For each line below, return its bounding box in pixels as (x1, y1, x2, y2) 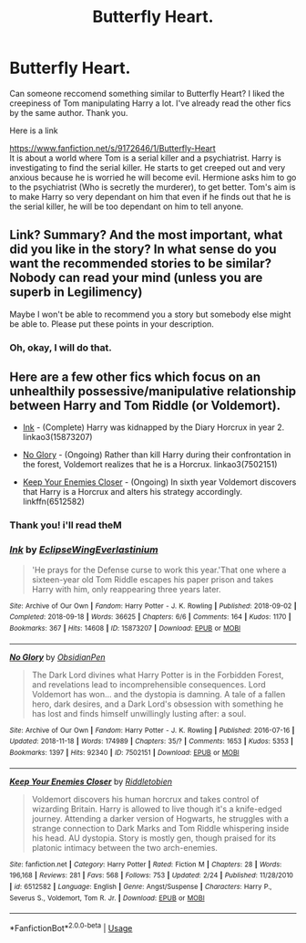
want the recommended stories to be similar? (9, 256, 271, 271)
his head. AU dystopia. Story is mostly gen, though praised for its (31, 833, 276, 843)
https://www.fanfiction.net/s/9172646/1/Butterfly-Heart (9, 142, 216, 153)
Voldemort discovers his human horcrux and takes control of (31, 793, 260, 804)
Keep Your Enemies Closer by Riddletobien (9, 776, 173, 787)
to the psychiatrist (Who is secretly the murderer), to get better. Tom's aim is (9, 181, 296, 193)
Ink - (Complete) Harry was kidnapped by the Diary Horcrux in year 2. (22, 422, 285, 433)
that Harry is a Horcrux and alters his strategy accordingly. (22, 487, 243, 498)
